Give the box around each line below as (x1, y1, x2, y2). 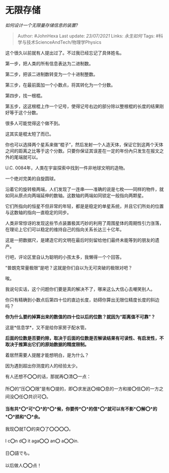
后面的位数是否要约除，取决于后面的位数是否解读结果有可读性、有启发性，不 (5, 335, 164, 341)
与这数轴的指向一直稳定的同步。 (5, 209, 71, 215)
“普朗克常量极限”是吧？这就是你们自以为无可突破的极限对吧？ (5, 264, 133, 270)
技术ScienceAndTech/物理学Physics (26, 39, 102, 45)
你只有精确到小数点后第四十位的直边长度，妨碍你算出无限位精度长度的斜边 (5, 297, 159, 303)
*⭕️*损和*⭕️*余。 (5, 413, 43, 420)
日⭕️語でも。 (5, 450, 33, 456)
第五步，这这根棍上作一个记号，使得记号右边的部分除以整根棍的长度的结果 (5, 103, 159, 109)
